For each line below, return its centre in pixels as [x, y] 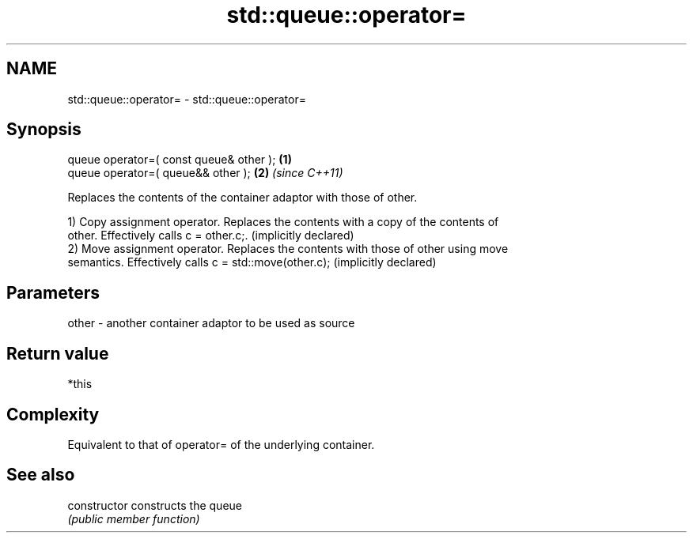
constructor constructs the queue [155, 505]
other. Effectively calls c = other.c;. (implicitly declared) [211, 236]
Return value [58, 353]
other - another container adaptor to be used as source [211, 323]
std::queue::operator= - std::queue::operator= [187, 99]
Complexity [53, 414]
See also [41, 475]
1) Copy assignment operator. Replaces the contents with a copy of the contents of [283, 222]
